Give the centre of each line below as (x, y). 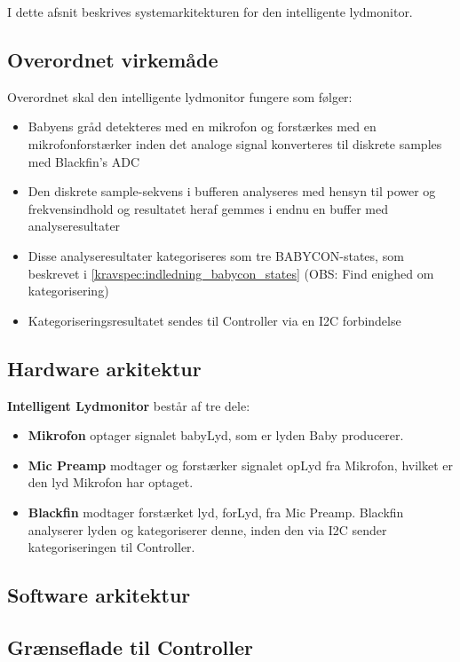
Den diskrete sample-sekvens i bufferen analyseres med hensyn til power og (232, 191)
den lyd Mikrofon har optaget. (111, 482)
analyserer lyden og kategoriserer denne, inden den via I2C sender (207, 529)
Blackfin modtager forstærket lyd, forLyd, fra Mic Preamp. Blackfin (216, 512)
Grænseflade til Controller (131, 646)
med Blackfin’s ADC (84, 161)
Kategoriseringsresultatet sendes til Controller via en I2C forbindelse (214, 320)
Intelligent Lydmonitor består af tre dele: (129, 405)
